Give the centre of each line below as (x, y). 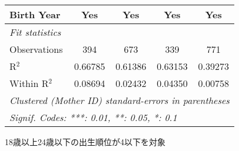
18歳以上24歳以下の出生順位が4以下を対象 (85, 142)
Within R (29, 83)
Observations (36, 49)
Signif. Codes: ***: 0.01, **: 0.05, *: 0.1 (93, 117)
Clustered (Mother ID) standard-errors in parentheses (119, 100)
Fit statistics (35, 32)
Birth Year (35, 14)
